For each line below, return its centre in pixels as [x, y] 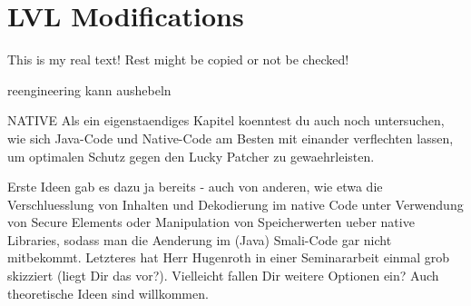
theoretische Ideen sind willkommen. [108, 293]
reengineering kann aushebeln [89, 89]
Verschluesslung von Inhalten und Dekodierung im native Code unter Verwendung [235, 204]
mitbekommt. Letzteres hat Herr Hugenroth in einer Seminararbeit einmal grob [229, 257]
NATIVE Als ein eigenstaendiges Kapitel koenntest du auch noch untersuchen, [226, 120]
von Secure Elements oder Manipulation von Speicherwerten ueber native [211, 222]
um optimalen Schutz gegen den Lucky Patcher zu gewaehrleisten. [191, 156]
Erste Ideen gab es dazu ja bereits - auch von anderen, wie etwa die [195, 187]
